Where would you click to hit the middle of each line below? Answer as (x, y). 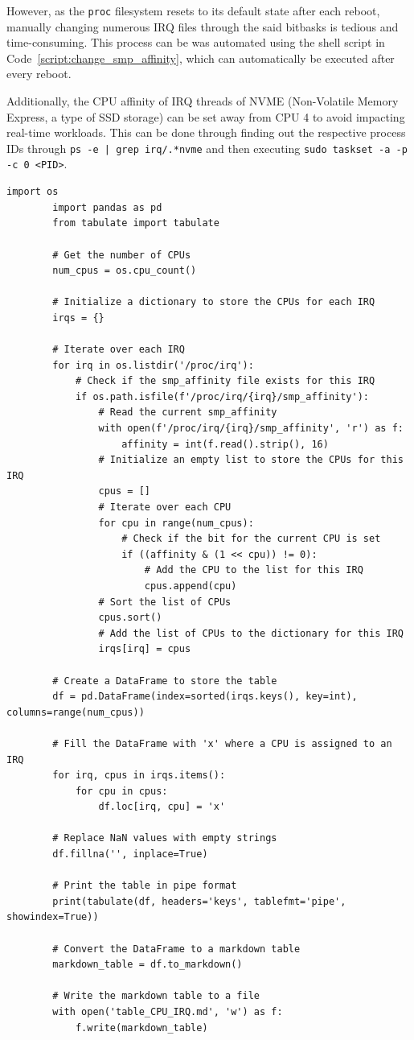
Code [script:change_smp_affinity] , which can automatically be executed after (201, 58)
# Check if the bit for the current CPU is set (251, 539)
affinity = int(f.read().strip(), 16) (225, 444)
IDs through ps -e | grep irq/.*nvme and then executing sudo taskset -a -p (207, 148)
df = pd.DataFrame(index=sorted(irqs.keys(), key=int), (205, 697)
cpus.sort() (130, 618)
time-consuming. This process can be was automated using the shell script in (196, 42)
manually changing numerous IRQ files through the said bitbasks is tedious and (203, 26)
